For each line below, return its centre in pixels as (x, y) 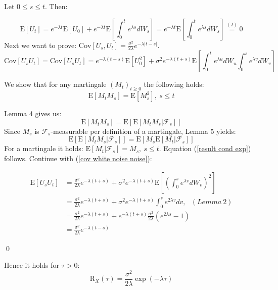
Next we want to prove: (40, 45)
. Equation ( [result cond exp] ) (205, 148)
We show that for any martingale (55, 84)
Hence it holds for (32, 265)
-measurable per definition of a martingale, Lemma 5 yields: (143, 131)
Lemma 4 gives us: (33, 113)
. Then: (56, 6)
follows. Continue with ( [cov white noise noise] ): (78, 158)
